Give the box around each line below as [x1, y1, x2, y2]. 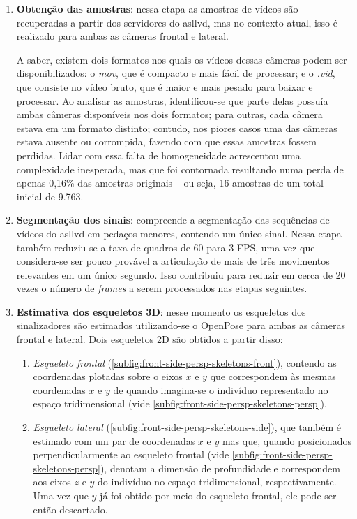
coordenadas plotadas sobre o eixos [33, 369, 183, 383]
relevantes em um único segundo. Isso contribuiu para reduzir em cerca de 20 [16, 267, 346, 282]
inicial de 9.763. [16, 189, 84, 203]
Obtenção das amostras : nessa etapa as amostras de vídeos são [16, 1, 298, 15]
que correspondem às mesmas [210, 369, 336, 383]
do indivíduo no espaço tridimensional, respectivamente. [98, 474, 337, 489]
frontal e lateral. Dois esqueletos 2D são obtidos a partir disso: [16, 332, 283, 346]
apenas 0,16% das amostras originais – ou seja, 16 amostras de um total [16, 175, 324, 190]
